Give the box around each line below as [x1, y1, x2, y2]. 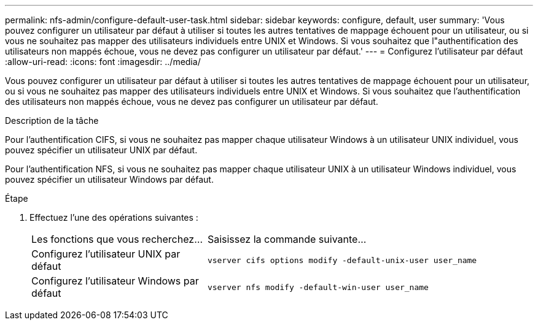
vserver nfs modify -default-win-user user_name [207, 282, 429, 292]
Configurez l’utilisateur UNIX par [31, 248, 181, 260]
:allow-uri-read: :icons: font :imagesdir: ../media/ [5, 56, 201, 67]
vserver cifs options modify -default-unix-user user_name [207, 255, 477, 265]
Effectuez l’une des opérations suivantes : [29, 212, 198, 223]
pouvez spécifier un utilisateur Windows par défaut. [5, 174, 214, 185]
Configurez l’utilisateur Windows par [31, 275, 199, 287]
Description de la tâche [5, 115, 99, 126]
